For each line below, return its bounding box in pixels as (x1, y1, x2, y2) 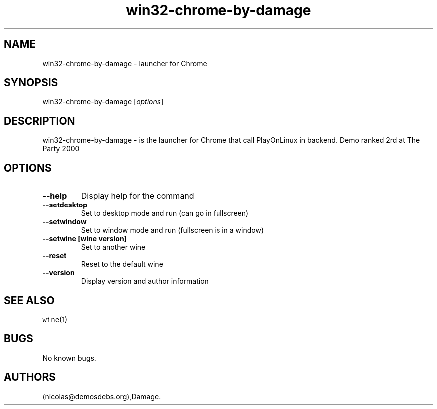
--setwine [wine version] (42, 234, 127, 243)
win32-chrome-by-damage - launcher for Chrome (42, 59, 207, 68)
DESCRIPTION (4, 114, 75, 127)
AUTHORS (4, 371, 56, 384)
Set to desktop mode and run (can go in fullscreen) (81, 209, 249, 218)
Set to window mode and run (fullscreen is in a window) (81, 226, 264, 235)
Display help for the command (81, 191, 194, 201)
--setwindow (42, 217, 87, 226)
